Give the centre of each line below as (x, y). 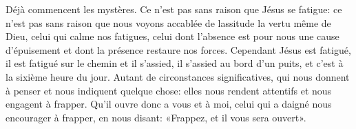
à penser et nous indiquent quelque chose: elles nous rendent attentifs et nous (169, 90)
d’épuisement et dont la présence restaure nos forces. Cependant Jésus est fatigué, (178, 49)
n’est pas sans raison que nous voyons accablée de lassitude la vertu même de (168, 22)
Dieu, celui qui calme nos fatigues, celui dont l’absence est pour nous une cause (172, 36)
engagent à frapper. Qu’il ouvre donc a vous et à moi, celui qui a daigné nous (169, 104)
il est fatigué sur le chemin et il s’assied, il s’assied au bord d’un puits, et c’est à (175, 63)
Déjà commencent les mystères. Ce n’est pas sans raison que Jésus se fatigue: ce (174, 9)
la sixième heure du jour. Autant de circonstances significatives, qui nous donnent (178, 76)
